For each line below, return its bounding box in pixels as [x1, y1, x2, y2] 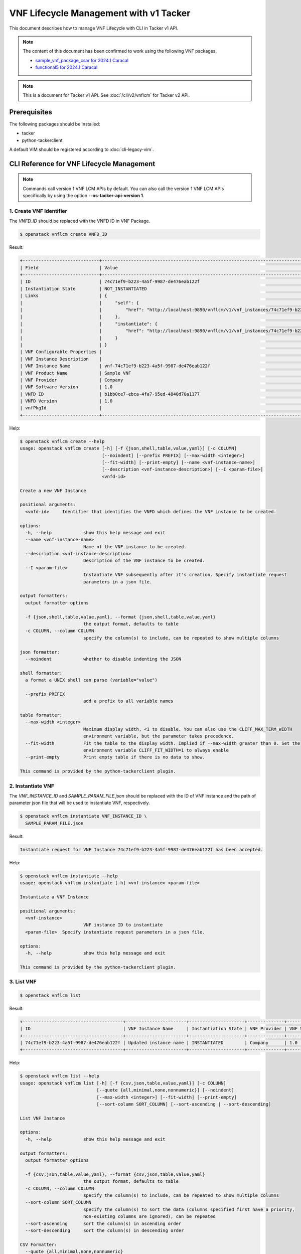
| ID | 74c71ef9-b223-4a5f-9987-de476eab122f [20, 279, 200, 284]
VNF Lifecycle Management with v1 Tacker [9, 8, 191, 19]
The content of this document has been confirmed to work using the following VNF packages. [23, 48, 217, 54]
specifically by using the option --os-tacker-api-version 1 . [23, 193, 144, 199]
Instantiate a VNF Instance [20, 894, 89, 900]
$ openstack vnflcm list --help [20, 1073, 100, 1079]
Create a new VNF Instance [20, 488, 86, 494]
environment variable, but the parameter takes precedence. [83, 733, 234, 739]
